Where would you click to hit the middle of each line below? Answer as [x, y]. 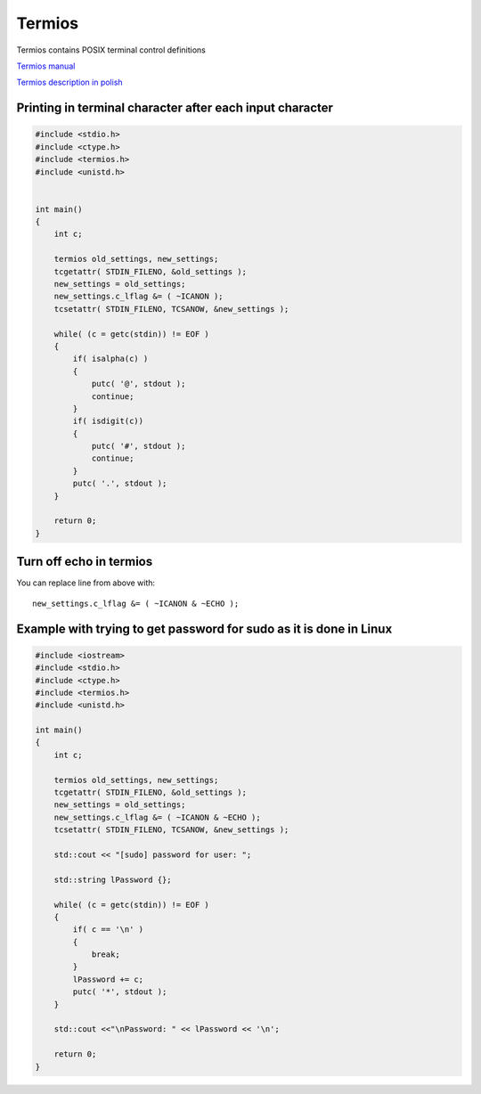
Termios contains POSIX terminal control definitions [111, 50]
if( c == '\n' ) [108, 930]
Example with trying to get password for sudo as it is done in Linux [204, 629]
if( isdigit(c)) [108, 421]
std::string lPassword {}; [113, 879]
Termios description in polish [70, 82]
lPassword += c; [108, 979]
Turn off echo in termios [85, 562]
